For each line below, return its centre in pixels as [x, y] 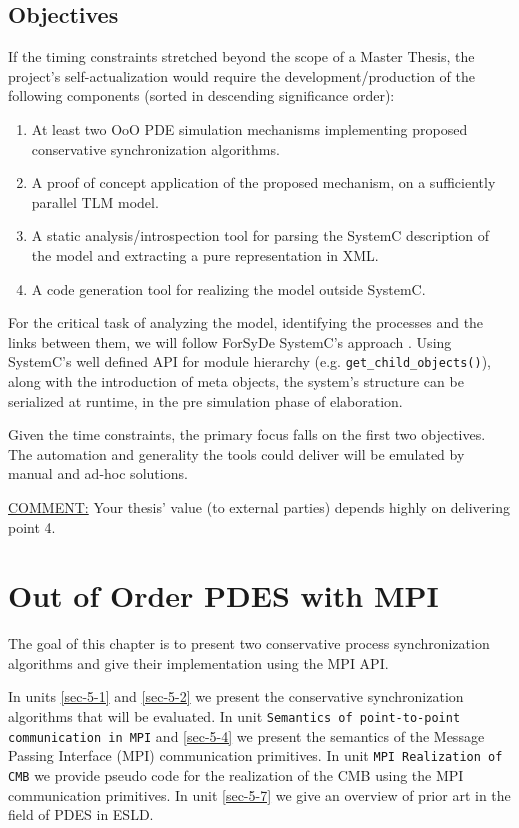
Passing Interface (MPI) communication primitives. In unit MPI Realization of [255, 755]
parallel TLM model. [95, 201]
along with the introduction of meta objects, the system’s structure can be [236, 380]
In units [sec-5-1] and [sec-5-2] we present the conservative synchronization [236, 696]
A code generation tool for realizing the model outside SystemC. [228, 288]
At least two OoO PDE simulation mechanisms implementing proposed [249, 128]
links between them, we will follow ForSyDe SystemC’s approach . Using [230, 341]
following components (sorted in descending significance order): [201, 95]
